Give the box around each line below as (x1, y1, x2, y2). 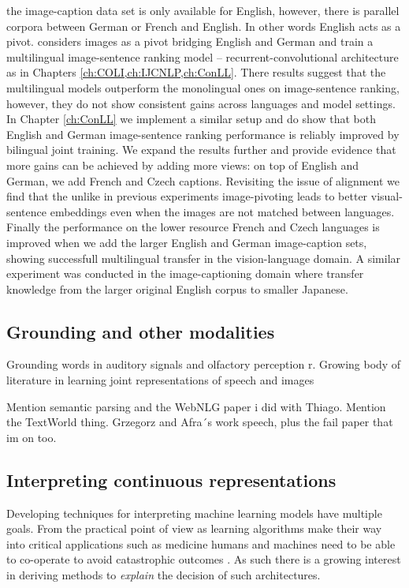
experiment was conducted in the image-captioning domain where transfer (6, 265, 364, 282)
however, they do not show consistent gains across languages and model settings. (6, 95, 396, 111)
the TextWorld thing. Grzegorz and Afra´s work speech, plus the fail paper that (6, 414, 393, 430)
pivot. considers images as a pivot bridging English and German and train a (6, 33, 374, 50)
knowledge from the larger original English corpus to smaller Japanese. (6, 280, 348, 297)
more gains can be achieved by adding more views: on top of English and (6, 156, 359, 173)
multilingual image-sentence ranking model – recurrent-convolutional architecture (6, 48, 399, 65)
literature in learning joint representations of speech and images (6, 372, 314, 388)
